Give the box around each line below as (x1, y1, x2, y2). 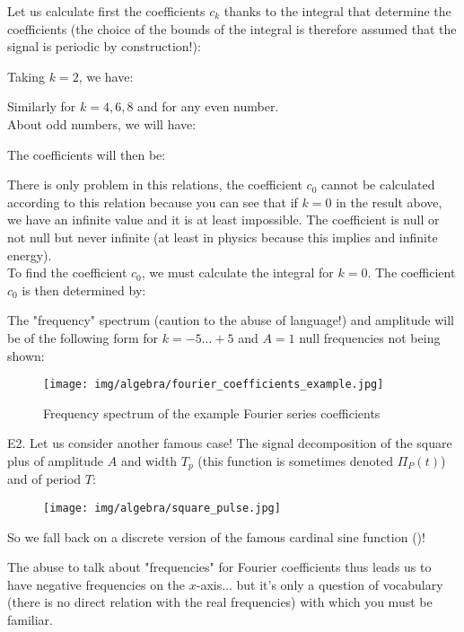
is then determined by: (22, 280, 146, 299)
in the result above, (336, 192, 442, 211)
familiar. (7, 610, 54, 629)
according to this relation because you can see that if (7, 192, 298, 211)
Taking (7, 66, 46, 85)
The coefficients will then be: (7, 145, 166, 163)
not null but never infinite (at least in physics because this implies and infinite (7, 227, 438, 246)
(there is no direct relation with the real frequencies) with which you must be (7, 592, 433, 611)
